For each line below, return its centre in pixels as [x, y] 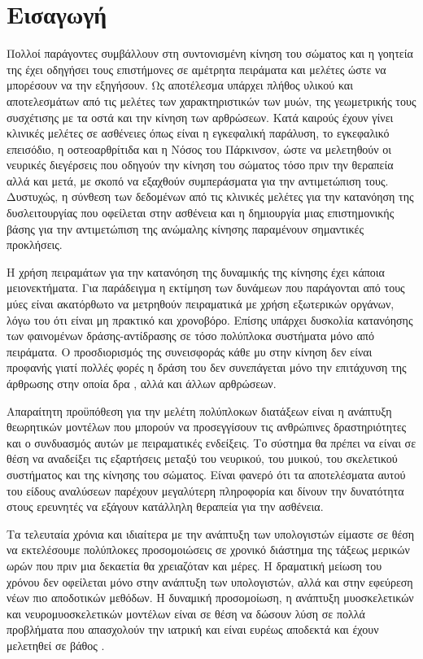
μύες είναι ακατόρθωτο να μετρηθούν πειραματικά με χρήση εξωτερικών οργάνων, [201, 304]
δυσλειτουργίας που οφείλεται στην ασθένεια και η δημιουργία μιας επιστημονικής [201, 213]
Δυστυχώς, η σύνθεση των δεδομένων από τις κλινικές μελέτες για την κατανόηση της [210, 196]
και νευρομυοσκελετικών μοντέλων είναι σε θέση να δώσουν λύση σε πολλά [186, 613]
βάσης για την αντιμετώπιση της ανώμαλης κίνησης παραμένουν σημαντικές [185, 228]
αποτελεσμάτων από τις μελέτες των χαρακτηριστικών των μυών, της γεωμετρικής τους [211, 100]
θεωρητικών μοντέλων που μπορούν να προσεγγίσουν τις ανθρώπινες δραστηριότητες [207, 427]
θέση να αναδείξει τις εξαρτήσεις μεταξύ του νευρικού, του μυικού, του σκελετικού [202, 458]
